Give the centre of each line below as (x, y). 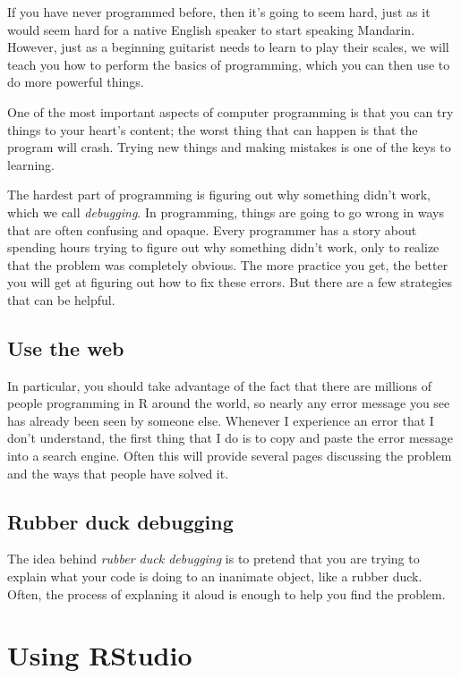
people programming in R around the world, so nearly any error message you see (229, 403)
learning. (31, 164)
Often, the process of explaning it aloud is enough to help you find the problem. (226, 593)
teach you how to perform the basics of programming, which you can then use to (229, 64)
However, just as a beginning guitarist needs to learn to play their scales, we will (228, 47)
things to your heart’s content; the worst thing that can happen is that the (213, 129)
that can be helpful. (61, 299)
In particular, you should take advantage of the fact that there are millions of (219, 385)
